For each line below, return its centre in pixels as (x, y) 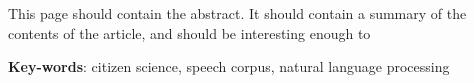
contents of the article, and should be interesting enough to (189, 32)
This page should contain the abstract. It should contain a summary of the (237, 13)
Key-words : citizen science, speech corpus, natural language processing (229, 66)
